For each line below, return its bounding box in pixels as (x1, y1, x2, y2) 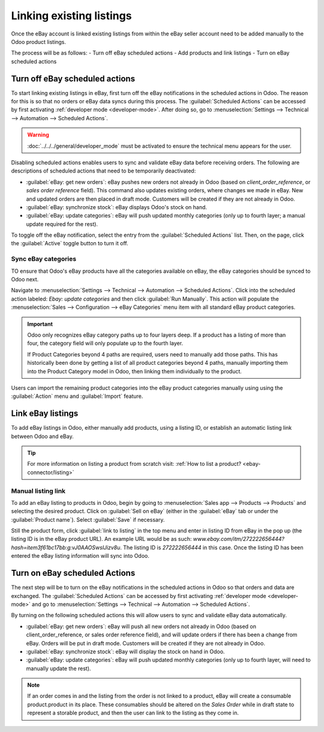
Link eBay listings (11, 409, 79, 419)
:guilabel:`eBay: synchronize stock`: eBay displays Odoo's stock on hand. (26, 203, 207, 210)
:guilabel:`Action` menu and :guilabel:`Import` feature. (11, 392, 143, 400)
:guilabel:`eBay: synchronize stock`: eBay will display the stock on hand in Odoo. (26, 648, 225, 655)
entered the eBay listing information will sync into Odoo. (11, 552, 150, 560)
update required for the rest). (26, 220, 98, 228)
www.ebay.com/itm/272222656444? (193, 535, 285, 543)
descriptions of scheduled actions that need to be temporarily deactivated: (11, 167, 196, 174)
